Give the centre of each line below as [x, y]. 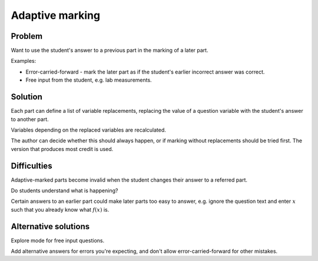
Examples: [24, 61]
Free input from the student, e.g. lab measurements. [89, 80]
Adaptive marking [55, 15]
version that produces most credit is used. [62, 149]
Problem [27, 36]
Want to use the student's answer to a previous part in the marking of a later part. [110, 51]
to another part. [30, 119]
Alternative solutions [50, 226]
